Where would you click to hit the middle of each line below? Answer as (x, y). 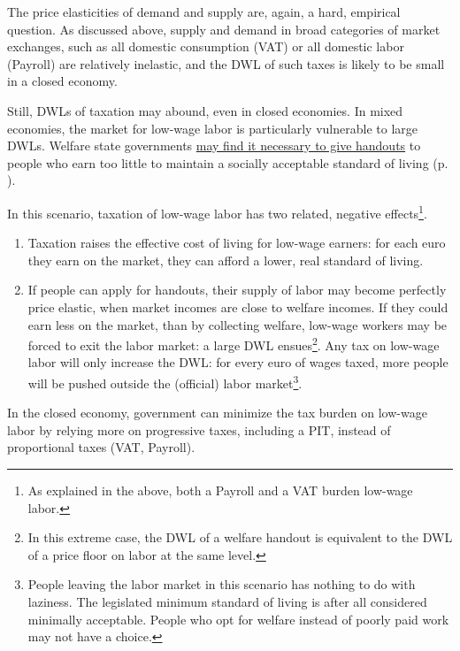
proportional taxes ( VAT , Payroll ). (101, 447)
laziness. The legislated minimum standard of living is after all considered (227, 601)
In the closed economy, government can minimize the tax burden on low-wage (217, 413)
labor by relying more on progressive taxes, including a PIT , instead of (199, 429)
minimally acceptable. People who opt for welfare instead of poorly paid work (238, 619)
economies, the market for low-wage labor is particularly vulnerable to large (212, 128)
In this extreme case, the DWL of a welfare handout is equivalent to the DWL (240, 537)
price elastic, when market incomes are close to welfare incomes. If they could (238, 306)
